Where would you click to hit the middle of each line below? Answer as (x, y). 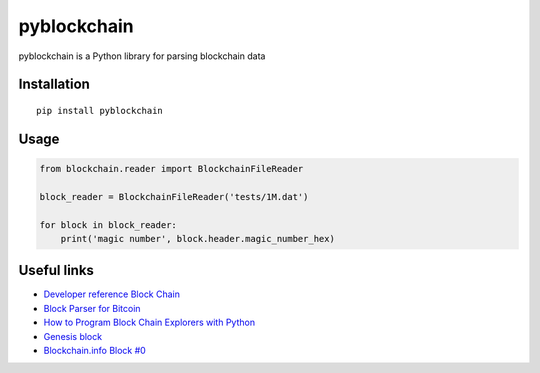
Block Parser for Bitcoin (92, 308)
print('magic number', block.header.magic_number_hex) (197, 238)
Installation (54, 84)
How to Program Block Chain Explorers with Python (149, 322)
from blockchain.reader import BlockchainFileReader (171, 168)
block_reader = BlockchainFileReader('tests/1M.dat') (174, 196)
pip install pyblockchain (100, 110)
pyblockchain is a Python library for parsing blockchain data (142, 56)
